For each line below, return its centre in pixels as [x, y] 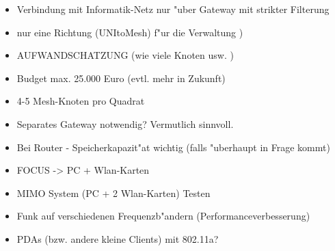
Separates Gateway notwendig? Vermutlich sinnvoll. [125, 123]
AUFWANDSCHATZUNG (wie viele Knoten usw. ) [125, 55]
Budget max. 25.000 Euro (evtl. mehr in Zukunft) [121, 78]
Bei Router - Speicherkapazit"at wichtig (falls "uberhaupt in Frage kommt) [173, 147]
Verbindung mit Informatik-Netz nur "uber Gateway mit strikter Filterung [173, 9]
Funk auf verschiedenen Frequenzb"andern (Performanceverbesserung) [163, 216]
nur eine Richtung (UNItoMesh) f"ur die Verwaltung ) [130, 32]
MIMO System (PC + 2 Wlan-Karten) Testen [113, 193]
